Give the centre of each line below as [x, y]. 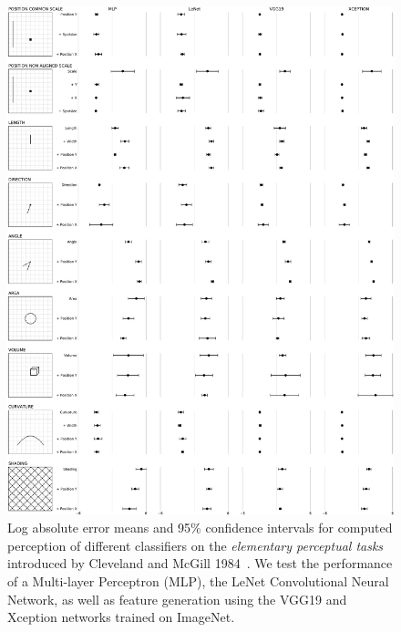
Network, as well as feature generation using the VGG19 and [177, 599]
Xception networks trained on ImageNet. [121, 617]
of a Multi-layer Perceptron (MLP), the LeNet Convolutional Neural [198, 581]
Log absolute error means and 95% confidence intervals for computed [200, 528]
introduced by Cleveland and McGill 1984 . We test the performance [200, 563]
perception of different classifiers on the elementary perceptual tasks [195, 545]
